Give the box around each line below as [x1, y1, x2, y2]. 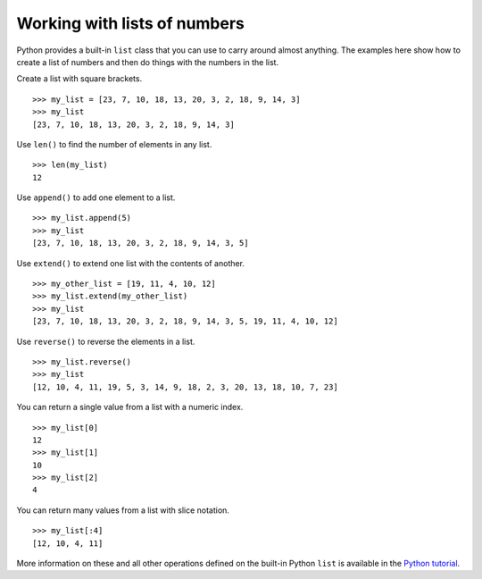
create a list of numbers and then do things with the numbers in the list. [16, 56, 279, 67]
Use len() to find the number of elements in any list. [16, 138, 212, 149]
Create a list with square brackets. [16, 73, 143, 84]
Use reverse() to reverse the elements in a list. [16, 336, 195, 347]
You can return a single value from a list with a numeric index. [16, 402, 244, 413]
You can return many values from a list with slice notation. [16, 505, 229, 516]
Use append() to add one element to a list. [16, 192, 176, 203]
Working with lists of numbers [16, 13, 245, 33]
